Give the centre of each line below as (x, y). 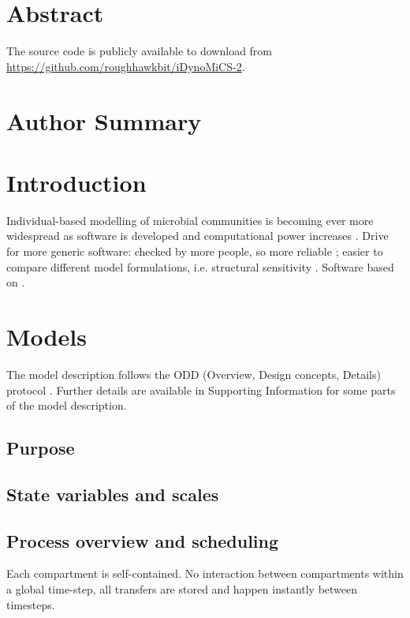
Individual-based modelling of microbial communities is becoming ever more (190, 220)
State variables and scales (113, 494)
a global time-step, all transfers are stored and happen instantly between (182, 589)
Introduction (76, 182)
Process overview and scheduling (143, 540)
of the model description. (67, 405)
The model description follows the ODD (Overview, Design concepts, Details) (194, 374)
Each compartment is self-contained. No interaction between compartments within (205, 573)
